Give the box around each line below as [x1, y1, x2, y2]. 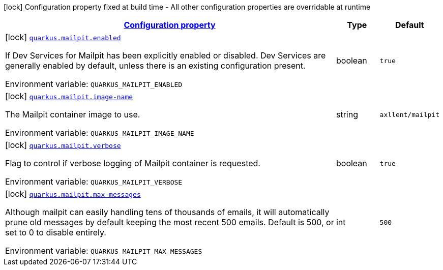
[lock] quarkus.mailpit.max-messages [5, 189, 141, 199]
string [336, 109, 358, 119]
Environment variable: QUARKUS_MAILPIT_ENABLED [5, 79, 183, 89]
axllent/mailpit [379, 110, 439, 118]
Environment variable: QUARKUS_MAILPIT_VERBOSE [5, 176, 183, 187]
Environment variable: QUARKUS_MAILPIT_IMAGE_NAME [5, 128, 194, 138]
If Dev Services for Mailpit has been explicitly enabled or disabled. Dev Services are [5, 50, 326, 61]
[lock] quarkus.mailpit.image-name [5, 91, 133, 101]
